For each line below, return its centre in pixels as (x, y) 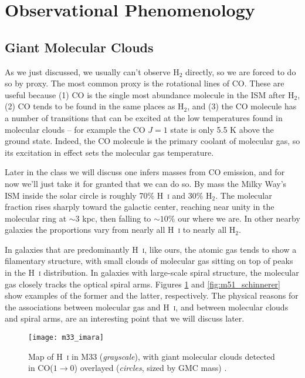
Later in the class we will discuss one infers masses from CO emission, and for (145, 172)
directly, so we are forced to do (240, 71)
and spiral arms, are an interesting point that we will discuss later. (125, 318)
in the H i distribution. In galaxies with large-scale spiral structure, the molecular (152, 272)
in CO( (41, 368)
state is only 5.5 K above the (222, 129)
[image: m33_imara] (66, 338)
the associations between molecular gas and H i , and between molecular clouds (147, 307)
